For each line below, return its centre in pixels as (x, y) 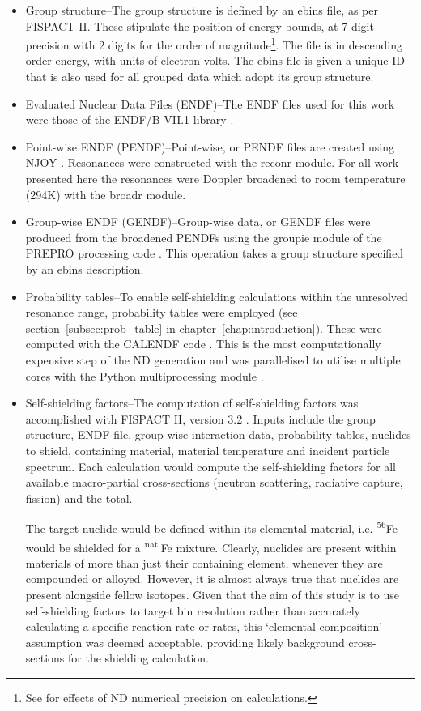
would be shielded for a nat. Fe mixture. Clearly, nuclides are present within (211, 546)
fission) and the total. (79, 498)
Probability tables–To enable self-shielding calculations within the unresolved (217, 296)
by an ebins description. (85, 268)
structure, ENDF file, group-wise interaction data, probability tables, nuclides (218, 434)
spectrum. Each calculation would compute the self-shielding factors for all (210, 466)
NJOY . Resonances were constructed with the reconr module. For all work (212, 162)
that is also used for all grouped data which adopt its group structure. (200, 77)
